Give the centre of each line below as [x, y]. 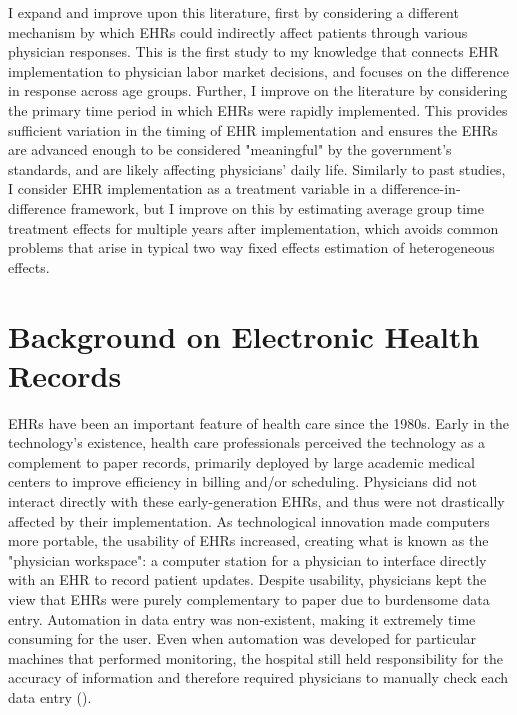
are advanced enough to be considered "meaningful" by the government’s [230, 149]
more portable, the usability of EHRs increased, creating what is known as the [248, 540]
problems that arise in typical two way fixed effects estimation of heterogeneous [251, 247]
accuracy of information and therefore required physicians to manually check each [258, 677]
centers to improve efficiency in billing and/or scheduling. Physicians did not [242, 481]
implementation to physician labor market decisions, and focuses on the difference [258, 70]
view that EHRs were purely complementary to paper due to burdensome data [249, 598]
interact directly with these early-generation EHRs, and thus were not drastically [256, 501]
